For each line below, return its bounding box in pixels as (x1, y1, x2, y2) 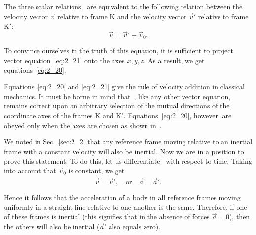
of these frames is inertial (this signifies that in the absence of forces (4, 211, 210, 222)
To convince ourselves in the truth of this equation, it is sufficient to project (4, 45, 233, 56)
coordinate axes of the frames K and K (4, 110, 122, 121)
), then (229, 211, 250, 222)
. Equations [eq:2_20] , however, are (123, 110, 232, 121)
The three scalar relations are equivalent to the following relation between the (4, 1, 243, 11)
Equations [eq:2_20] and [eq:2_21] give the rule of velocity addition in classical (4, 81, 245, 92)
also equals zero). (109, 221, 161, 231)
